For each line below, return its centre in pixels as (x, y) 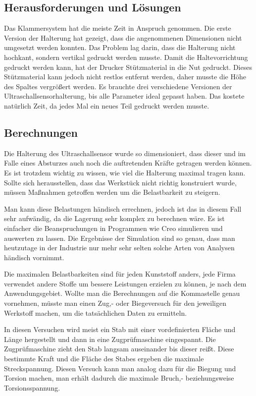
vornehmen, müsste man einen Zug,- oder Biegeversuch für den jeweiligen (115, 303)
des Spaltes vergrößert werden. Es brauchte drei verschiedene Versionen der (118, 86)
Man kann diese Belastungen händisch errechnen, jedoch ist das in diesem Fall (123, 208)
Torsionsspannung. (32, 387)
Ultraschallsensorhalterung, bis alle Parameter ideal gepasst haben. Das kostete (124, 96)
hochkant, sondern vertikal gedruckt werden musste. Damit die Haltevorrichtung (126, 57)
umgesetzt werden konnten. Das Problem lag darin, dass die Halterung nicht (120, 47)
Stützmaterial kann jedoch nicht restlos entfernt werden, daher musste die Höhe (125, 77)
